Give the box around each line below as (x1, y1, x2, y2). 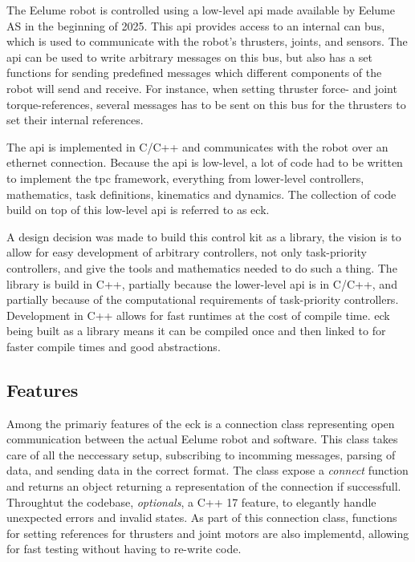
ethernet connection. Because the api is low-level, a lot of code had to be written (6, 154, 403, 171)
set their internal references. (6, 111, 144, 128)
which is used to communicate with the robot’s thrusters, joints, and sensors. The (6, 33, 408, 50)
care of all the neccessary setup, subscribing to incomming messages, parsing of (6, 446, 396, 463)
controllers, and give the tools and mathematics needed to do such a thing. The (6, 259, 397, 276)
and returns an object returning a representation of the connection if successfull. (6, 478, 401, 495)
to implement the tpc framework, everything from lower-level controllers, (6, 169, 364, 186)
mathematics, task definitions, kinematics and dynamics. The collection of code (6, 185, 397, 202)
